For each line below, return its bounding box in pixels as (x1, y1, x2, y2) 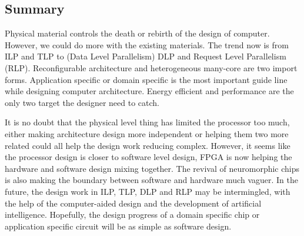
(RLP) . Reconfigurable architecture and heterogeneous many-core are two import (5, 61, 298, 74)
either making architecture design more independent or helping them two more (5, 127, 289, 139)
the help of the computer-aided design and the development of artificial (5, 197, 262, 209)
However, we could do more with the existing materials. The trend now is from (5, 38, 289, 51)
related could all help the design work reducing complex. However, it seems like (5, 139, 290, 151)
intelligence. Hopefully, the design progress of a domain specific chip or (5, 208, 260, 221)
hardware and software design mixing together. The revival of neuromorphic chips (5, 162, 300, 174)
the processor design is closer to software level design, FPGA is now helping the (5, 151, 292, 163)
